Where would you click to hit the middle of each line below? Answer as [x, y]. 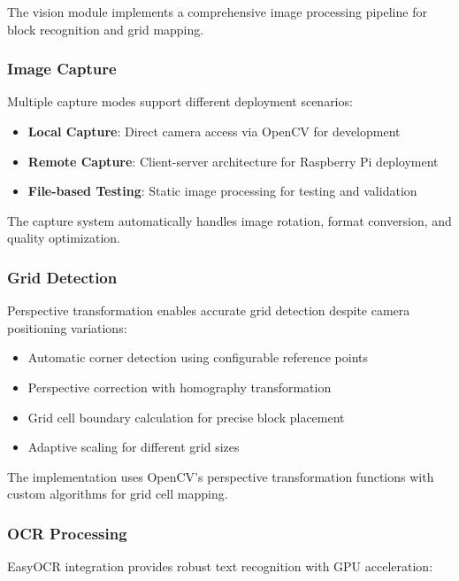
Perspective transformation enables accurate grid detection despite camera [209, 310]
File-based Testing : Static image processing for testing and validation [222, 191]
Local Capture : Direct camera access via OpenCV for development [214, 131]
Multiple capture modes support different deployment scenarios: [180, 101]
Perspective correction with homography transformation [180, 387]
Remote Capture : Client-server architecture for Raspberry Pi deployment [233, 161]
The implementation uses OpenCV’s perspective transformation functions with [221, 476]
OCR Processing [67, 533]
